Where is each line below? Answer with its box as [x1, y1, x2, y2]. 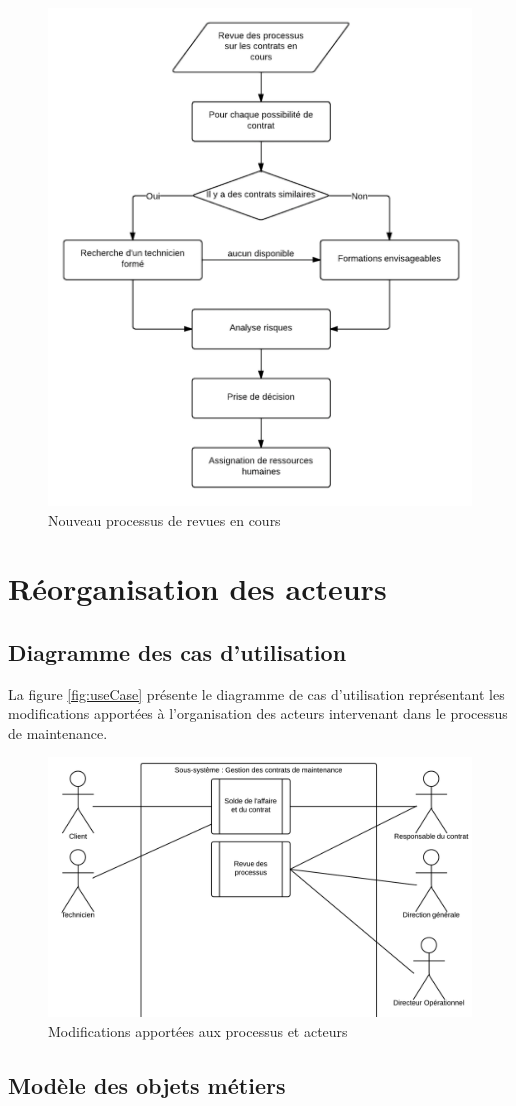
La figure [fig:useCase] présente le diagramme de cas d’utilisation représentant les [8, 683, 505, 704]
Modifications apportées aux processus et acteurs [48, 1021, 348, 1042]
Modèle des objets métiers [8, 1070, 286, 1101]
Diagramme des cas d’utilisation [8, 636, 347, 667]
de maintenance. [8, 722, 108, 743]
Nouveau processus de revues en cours [48, 509, 281, 530]
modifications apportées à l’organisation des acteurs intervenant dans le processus [8, 703, 508, 724]
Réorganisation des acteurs [8, 568, 387, 609]
